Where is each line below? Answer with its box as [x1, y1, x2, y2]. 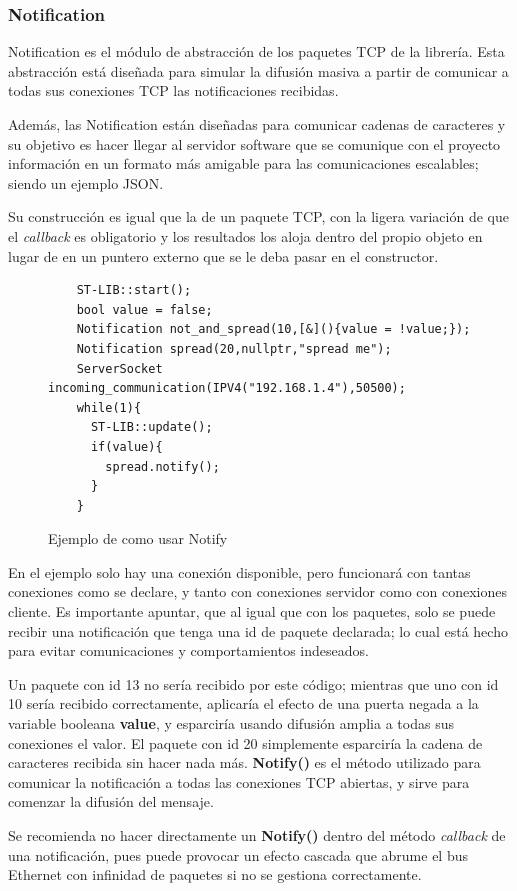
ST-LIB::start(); [76, 283, 192, 298]
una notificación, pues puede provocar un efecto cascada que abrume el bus [8, 844, 469, 865]
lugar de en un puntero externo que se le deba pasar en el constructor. [8, 245, 439, 266]
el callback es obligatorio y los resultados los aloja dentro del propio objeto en [8, 225, 483, 246]
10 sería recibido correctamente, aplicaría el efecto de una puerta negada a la [8, 693, 479, 714]
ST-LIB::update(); [90, 420, 213, 435]
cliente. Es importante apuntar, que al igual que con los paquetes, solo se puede [8, 601, 496, 622]
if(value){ [90, 439, 163, 454]
